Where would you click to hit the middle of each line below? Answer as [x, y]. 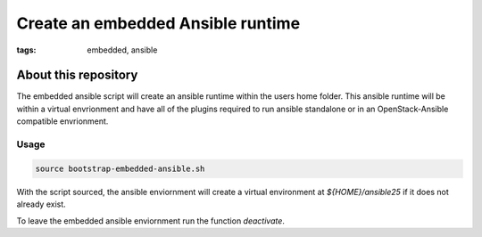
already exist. [41, 204]
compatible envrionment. [62, 121]
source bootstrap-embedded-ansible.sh [120, 168]
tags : [26, 50]
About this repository [77, 75]
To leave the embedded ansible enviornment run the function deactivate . [151, 221]
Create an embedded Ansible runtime [158, 23]
